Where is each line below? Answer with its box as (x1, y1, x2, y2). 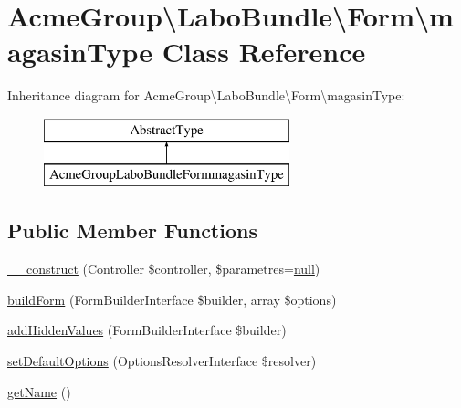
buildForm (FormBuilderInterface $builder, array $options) (7, 289, 337, 309)
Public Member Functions (7, 216, 257, 245)
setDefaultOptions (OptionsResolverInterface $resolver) (7, 351, 317, 371)
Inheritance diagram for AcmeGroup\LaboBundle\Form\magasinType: (7, 86, 405, 105)
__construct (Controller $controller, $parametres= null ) (7, 259, 320, 278)
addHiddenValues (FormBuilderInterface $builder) (7, 320, 287, 340)
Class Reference (162, 33, 366, 70)
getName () (7, 382, 71, 401)
